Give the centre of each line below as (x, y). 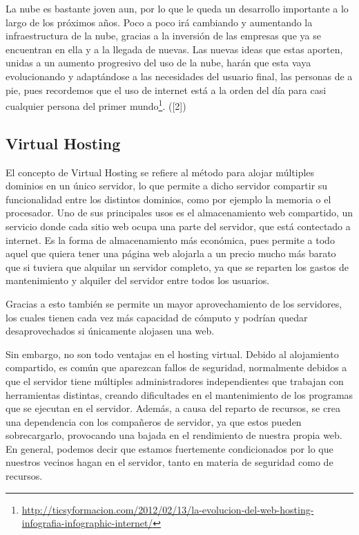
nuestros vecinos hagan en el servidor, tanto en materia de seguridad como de (169, 462)
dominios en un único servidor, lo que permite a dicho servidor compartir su (167, 186)
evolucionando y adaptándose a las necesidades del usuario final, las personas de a (179, 76)
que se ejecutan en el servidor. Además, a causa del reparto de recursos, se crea (173, 408)
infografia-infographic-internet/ (87, 523)
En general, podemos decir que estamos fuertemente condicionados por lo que (169, 448)
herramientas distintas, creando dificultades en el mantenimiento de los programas (179, 394)
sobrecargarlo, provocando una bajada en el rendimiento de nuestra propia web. (174, 435)
